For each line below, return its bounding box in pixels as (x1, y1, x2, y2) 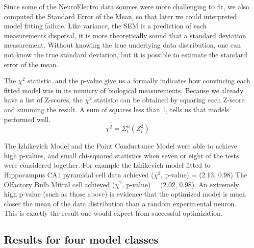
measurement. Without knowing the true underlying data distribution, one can (4, 40, 241, 50)
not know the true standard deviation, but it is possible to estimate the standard (4, 49, 248, 59)
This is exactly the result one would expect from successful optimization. (4, 208, 223, 218)
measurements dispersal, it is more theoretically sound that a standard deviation (4, 30, 246, 40)
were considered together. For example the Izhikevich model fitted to (4, 160, 211, 170)
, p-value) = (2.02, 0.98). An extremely (122, 179, 239, 189)
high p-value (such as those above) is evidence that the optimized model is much (4, 189, 246, 199)
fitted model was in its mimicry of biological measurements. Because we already (4, 85, 244, 95)
